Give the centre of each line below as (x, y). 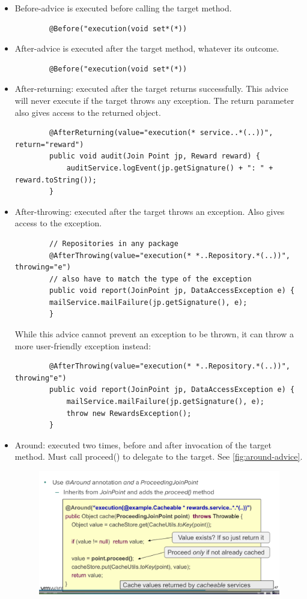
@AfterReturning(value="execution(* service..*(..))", (161, 133)
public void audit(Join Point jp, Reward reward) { (155, 156)
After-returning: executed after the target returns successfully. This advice (151, 89)
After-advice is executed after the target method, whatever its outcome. (147, 48)
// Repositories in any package (114, 243)
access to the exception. (58, 223)
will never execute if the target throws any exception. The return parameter (154, 100)
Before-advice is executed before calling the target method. (123, 8)
